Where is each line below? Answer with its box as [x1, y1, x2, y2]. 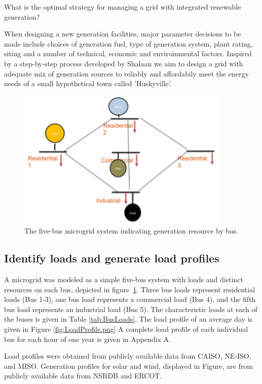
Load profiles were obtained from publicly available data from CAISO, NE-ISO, [4, 351, 251, 361]
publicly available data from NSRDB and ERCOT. [4, 370, 162, 381]
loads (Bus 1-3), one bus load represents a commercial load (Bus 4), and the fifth [4, 294, 256, 304]
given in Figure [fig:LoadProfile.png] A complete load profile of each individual [4, 323, 248, 334]
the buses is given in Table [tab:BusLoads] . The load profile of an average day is [4, 314, 253, 324]
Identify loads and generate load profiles [4, 250, 219, 266]
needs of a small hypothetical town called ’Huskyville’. [4, 78, 172, 89]
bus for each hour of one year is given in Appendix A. [4, 333, 171, 344]
